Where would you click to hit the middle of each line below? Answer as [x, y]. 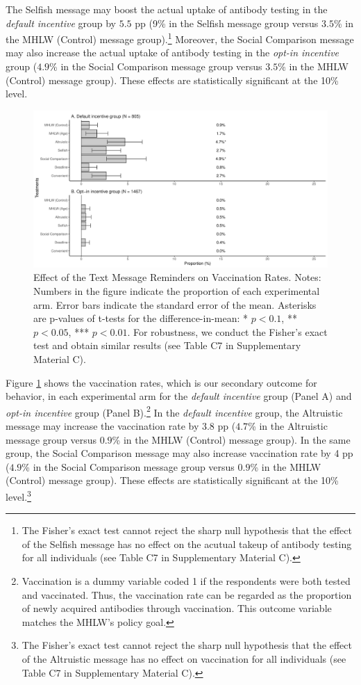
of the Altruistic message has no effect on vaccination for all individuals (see [184, 659]
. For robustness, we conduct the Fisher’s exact [227, 331]
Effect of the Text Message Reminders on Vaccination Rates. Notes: [177, 277]
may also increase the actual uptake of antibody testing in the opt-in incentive [173, 53]
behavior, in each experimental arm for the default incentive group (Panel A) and [179, 396]
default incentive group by [61, 23]
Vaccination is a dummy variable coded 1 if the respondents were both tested [186, 581]
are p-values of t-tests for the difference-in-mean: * [141, 318]
